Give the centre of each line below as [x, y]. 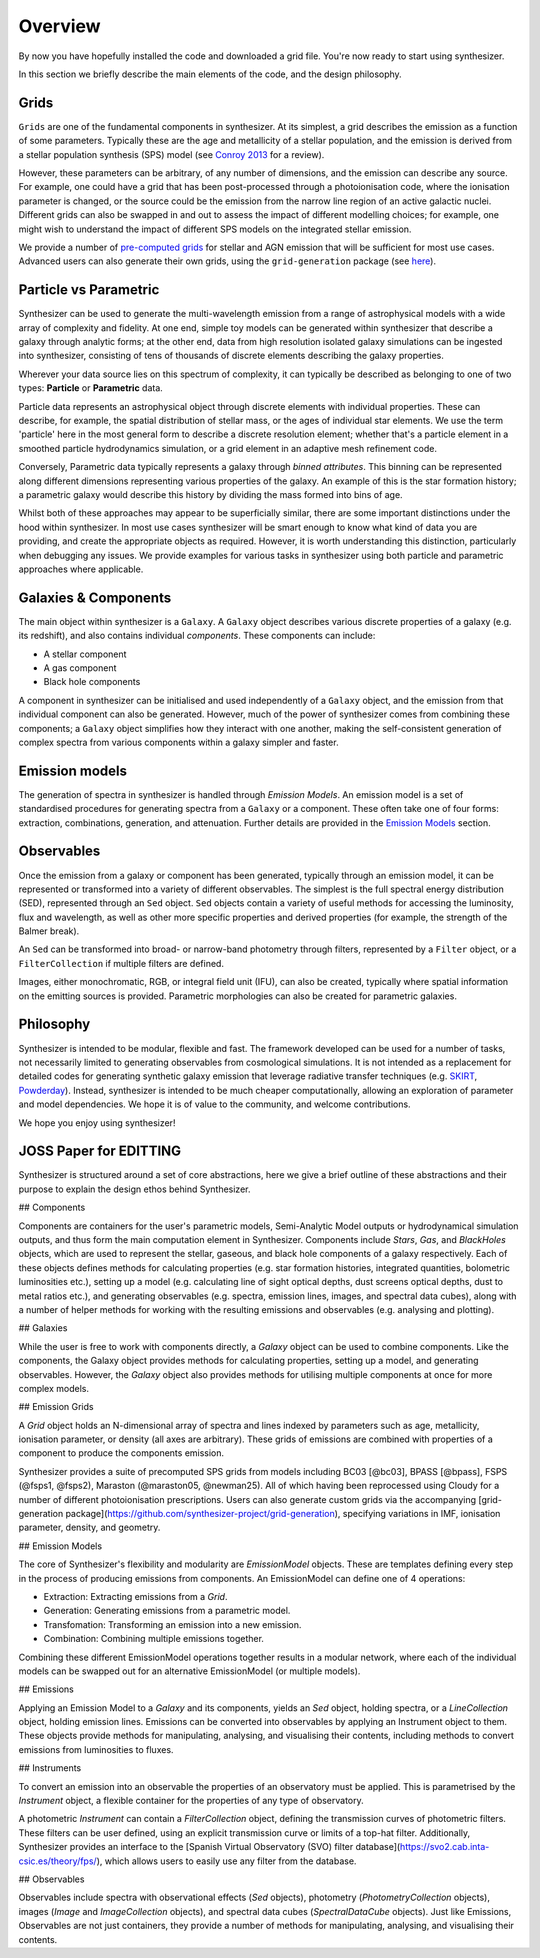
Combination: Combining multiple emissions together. [154, 1639]
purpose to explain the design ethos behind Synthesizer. [134, 1189]
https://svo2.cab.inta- [445, 1847]
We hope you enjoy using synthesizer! [97, 1122]
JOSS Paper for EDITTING [100, 1151]
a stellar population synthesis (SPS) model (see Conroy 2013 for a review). [171, 154]
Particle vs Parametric [89, 290]
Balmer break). [49, 931]
